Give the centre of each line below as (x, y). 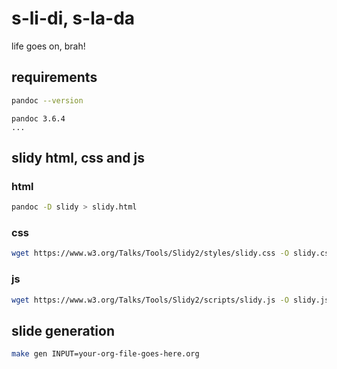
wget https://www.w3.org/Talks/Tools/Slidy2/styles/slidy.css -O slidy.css (172, 253)
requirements (54, 77)
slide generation (63, 330)
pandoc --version (47, 100)
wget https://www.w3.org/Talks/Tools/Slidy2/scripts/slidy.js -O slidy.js (170, 300)
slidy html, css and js (78, 158)
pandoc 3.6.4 (38, 118)
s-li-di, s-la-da (73, 18)
